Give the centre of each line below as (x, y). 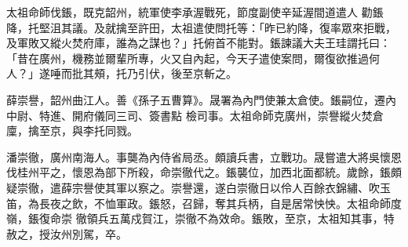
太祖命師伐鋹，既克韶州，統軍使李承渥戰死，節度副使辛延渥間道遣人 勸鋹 (195, 12)
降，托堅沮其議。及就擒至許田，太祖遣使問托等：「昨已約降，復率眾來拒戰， (201, 27)
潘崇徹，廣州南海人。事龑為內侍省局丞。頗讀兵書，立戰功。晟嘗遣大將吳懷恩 (204, 156)
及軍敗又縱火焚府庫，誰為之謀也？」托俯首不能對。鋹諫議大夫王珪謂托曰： (199, 43)
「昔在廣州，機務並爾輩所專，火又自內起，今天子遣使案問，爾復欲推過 (188, 58)
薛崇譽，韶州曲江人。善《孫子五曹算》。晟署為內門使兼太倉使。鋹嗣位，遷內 (201, 99)
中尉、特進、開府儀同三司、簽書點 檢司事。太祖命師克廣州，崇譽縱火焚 (189, 115)
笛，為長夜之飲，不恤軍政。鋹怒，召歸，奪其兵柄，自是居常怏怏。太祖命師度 (204, 203)
